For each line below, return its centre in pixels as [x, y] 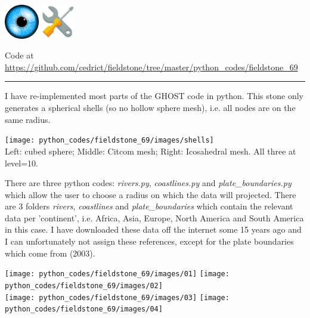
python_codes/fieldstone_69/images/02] [84, 285]
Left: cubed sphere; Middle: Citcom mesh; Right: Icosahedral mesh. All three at [151, 151]
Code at [19, 55]
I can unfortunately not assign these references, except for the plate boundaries [149, 241]
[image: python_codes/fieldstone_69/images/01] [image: [117, 274]
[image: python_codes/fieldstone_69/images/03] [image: [117, 297]
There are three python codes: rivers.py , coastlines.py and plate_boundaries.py [148, 183]
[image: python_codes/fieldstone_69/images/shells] [109, 141]
